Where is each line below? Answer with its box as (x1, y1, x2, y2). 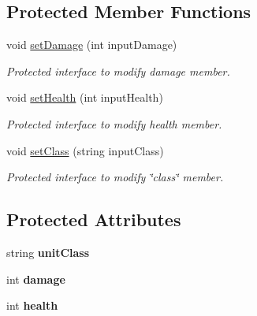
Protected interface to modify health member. (6, 115, 222, 132)
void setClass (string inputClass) (6, 142, 164, 158)
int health (6, 297, 58, 314)
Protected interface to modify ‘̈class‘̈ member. (6, 169, 224, 185)
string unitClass (6, 244, 90, 260)
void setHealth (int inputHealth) (6, 89, 163, 106)
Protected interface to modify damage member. (6, 62, 230, 79)
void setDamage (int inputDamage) (6, 36, 177, 53)
